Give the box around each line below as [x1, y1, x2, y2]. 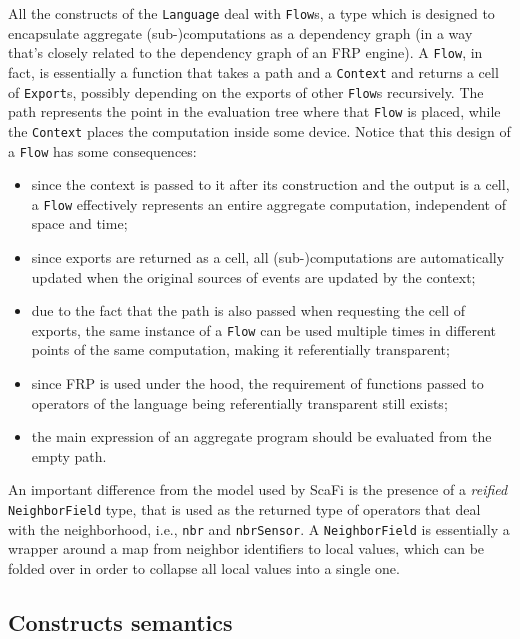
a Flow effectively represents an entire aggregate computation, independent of [31, 193, 507, 214]
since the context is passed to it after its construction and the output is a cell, [31, 174, 510, 195]
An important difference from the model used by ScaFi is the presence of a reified [8, 479, 508, 500]
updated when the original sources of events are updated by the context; [31, 266, 476, 287]
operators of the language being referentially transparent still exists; [31, 392, 448, 413]
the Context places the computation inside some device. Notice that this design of [8, 120, 511, 141]
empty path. [31, 445, 107, 466]
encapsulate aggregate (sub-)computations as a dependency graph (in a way [8, 22, 473, 43]
